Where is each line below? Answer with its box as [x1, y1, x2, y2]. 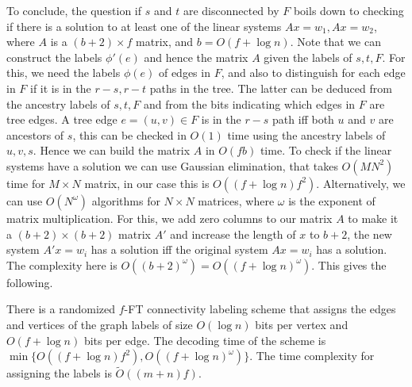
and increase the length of [170, 225, 296, 242]
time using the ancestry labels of [227, 126, 386, 143]
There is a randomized [6, 301, 116, 317]
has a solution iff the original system [90, 241, 268, 258]
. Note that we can [290, 33, 381, 50]
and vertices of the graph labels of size [6, 316, 193, 332]
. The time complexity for [249, 347, 375, 364]
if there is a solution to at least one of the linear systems [6, 17, 282, 34]
